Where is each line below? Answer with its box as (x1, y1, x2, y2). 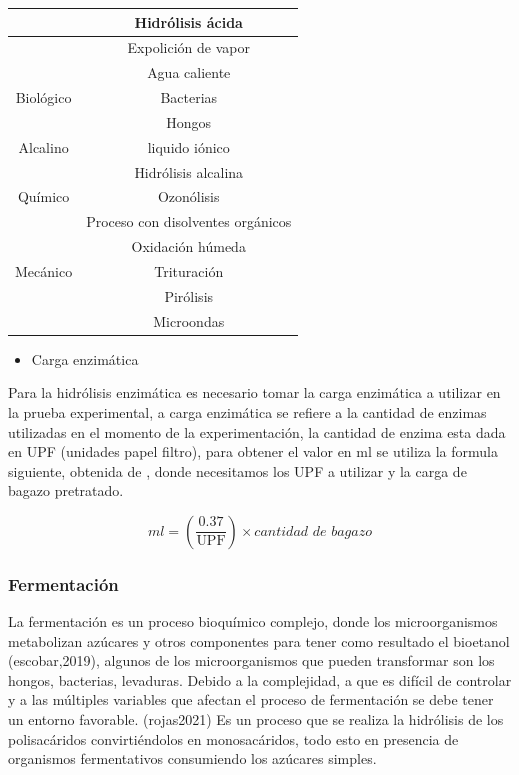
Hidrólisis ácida (134, 11, 243, 32)
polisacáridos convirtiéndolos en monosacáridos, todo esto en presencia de (8, 728, 459, 749)
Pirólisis (164, 285, 214, 306)
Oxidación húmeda (131, 236, 246, 257)
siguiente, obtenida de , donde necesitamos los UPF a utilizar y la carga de (8, 460, 467, 481)
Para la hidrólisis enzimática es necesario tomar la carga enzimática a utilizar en (8, 382, 501, 403)
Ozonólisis (157, 186, 220, 207)
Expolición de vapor (127, 37, 250, 58)
